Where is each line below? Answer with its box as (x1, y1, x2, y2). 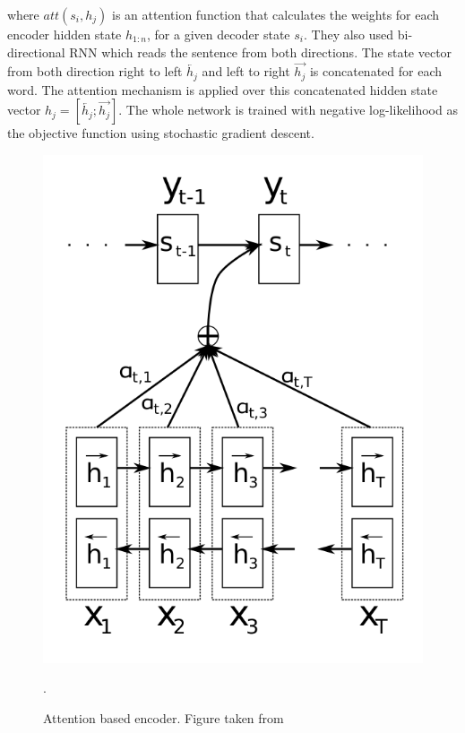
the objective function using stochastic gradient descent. (7, 124, 314, 142)
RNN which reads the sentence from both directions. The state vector (69, 42, 452, 61)
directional (7, 42, 65, 61)
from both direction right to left (7, 62, 183, 81)
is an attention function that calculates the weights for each (112, 5, 440, 23)
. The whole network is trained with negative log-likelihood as (118, 100, 458, 119)
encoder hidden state (7, 25, 122, 43)
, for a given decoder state (147, 25, 290, 43)
